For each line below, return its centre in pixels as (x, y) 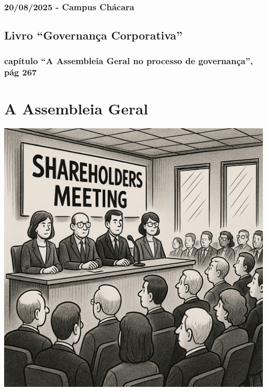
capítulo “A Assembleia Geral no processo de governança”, (129, 60)
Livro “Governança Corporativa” (93, 35)
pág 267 (21, 72)
